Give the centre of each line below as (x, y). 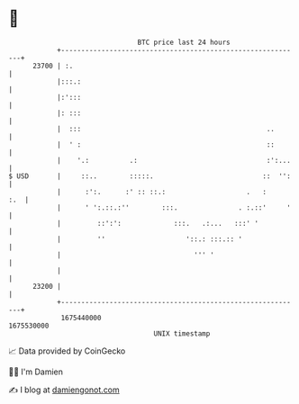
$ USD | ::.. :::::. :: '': (150, 176)
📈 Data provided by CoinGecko (67, 351)
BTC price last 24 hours (184, 42)
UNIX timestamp (182, 333)
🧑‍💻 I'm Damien (36, 372)
